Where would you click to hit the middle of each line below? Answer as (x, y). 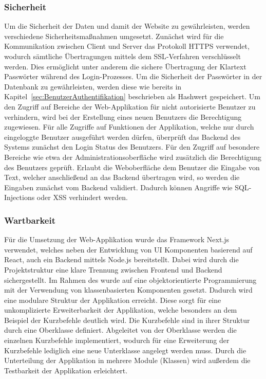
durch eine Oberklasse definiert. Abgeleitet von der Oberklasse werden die (120, 330)
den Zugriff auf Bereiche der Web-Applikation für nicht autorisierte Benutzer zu (130, 106)
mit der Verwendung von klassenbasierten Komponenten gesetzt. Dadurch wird (128, 290)
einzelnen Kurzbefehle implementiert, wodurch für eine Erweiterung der (117, 340)
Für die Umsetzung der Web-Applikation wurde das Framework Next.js (117, 239)
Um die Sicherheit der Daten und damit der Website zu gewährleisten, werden (127, 26)
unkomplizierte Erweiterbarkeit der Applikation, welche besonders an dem (121, 310)
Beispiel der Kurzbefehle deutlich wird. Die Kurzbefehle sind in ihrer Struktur (127, 320)
